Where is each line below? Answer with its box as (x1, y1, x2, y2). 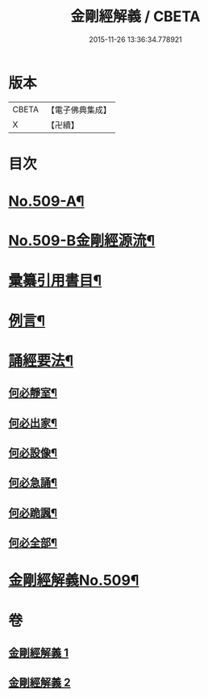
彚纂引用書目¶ (8, 271, 102, 290)
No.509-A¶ (8, 192, 85, 211)
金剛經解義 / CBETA (70, 7, 201, 26)
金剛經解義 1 (8, 645, 69, 659)
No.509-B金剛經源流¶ (8, 232, 156, 250)
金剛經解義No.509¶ (8, 571, 139, 590)
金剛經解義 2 (8, 676, 71, 690)
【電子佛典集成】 (46, 104, 111, 115)
